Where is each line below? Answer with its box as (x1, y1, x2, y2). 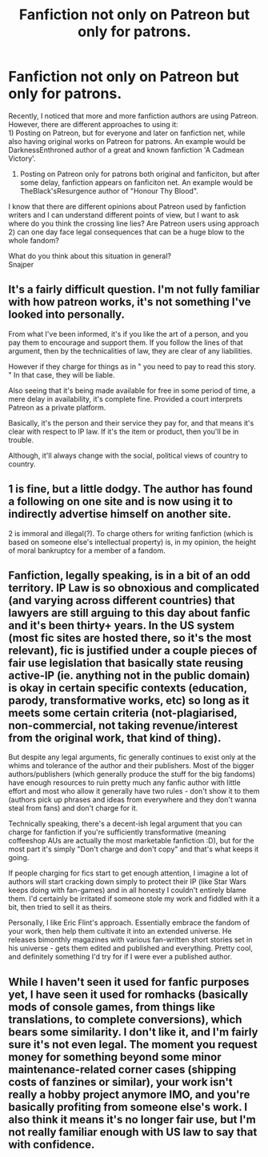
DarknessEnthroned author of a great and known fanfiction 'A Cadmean (8, 145, 245, 154)
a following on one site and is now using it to (8, 494, 234, 509)
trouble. (8, 434, 34, 445)
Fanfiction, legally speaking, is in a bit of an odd (8, 568, 250, 582)
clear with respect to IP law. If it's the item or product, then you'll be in (8, 426, 239, 436)
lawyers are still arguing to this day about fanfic (8, 606, 250, 619)
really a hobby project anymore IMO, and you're (8, 1087, 250, 1101)
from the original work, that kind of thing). (8, 731, 222, 745)
